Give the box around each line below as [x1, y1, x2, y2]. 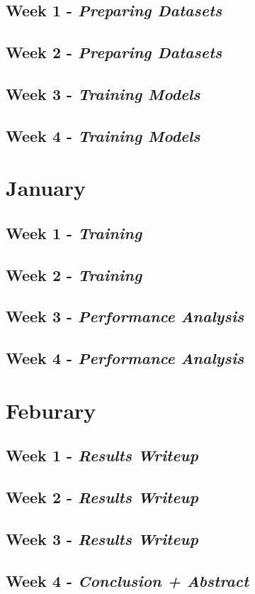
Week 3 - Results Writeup [6, 527, 198, 549]
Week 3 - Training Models [6, 82, 200, 104]
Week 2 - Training [6, 263, 142, 285]
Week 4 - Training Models [6, 124, 200, 146]
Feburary [6, 395, 96, 424]
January [6, 173, 86, 202]
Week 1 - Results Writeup [6, 444, 198, 466]
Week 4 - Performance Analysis [6, 347, 244, 369]
